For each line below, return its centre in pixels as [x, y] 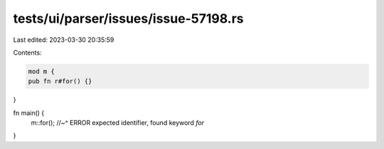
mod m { [41, 71]
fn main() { [29, 113]
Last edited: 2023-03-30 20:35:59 [64, 40]
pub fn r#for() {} [60, 81]
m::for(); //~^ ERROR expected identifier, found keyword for [117, 123]
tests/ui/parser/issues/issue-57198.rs [128, 18]
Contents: [27, 53]
